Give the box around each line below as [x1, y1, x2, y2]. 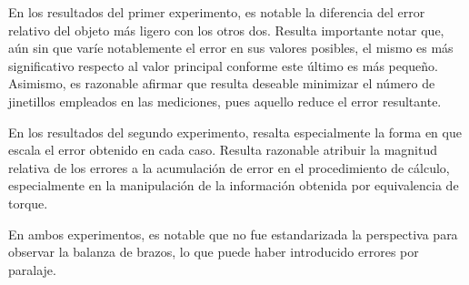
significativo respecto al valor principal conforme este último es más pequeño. [8, 56, 439, 75]
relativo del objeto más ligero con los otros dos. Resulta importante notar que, [8, 20, 444, 39]
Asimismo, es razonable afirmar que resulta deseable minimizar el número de [8, 74, 435, 93]
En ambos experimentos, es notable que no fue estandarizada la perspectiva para [8, 224, 458, 243]
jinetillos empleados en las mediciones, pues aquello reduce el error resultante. [8, 91, 442, 110]
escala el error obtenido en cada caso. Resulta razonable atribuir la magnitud [8, 140, 437, 159]
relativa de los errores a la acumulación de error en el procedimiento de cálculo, [8, 158, 450, 177]
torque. [8, 193, 48, 212]
